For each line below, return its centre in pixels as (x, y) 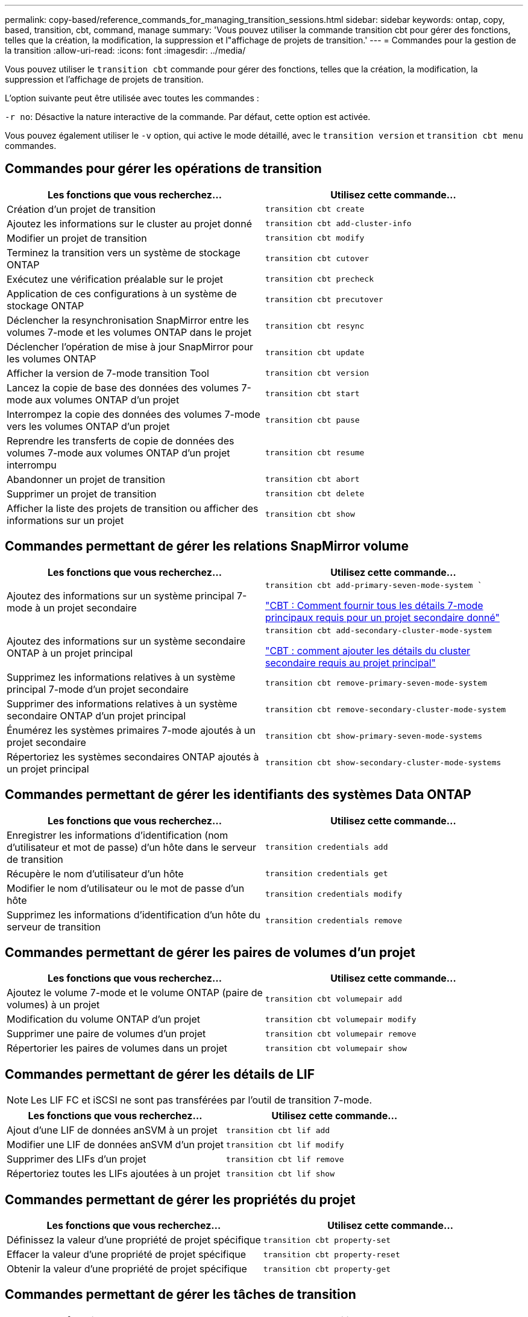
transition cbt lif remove (285, 1159)
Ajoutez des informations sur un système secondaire (126, 641)
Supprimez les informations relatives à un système (121, 677)
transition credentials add (327, 847)
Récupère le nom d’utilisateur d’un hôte (95, 873)
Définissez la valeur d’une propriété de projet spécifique (134, 1240)
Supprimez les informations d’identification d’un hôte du (134, 914)
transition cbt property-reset (332, 1254)
